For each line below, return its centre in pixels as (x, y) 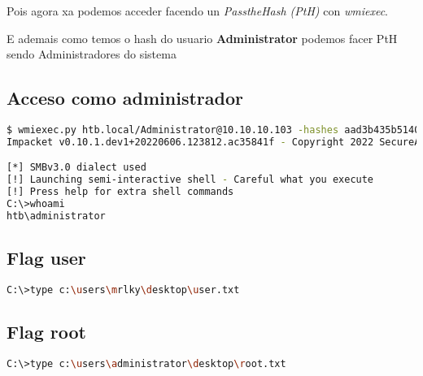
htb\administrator (56, 216)
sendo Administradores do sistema (92, 54)
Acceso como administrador (125, 98)
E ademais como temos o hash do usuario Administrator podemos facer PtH (202, 38)
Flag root (46, 332)
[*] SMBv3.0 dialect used (76, 168)
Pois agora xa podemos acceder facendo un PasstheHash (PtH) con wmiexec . (197, 11)
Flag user (46, 258)
